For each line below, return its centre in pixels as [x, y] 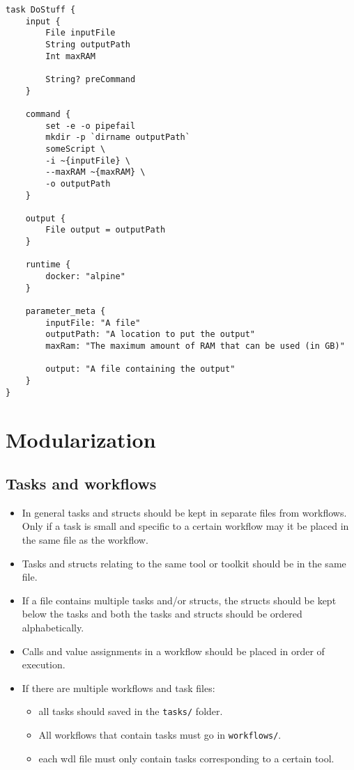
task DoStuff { [41, 10]
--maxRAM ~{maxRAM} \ [95, 172]
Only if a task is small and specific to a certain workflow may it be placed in [185, 526]
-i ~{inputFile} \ [88, 160]
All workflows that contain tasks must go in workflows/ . [160, 735]
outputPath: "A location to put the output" [150, 335]
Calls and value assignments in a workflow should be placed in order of [173, 651]
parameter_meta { [66, 312]
